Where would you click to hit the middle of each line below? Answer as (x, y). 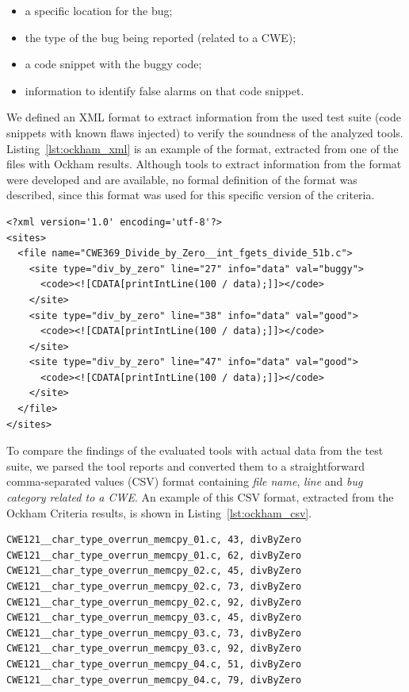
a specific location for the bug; (99, 10)
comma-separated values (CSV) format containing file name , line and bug (185, 481)
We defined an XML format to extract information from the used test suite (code (204, 117)
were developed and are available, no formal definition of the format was (182, 179)
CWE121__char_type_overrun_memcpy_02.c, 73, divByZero (154, 586)
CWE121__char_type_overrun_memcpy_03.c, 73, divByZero (154, 633)
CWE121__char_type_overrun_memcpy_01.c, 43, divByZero (154, 540)
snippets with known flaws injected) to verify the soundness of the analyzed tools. (205, 132)
